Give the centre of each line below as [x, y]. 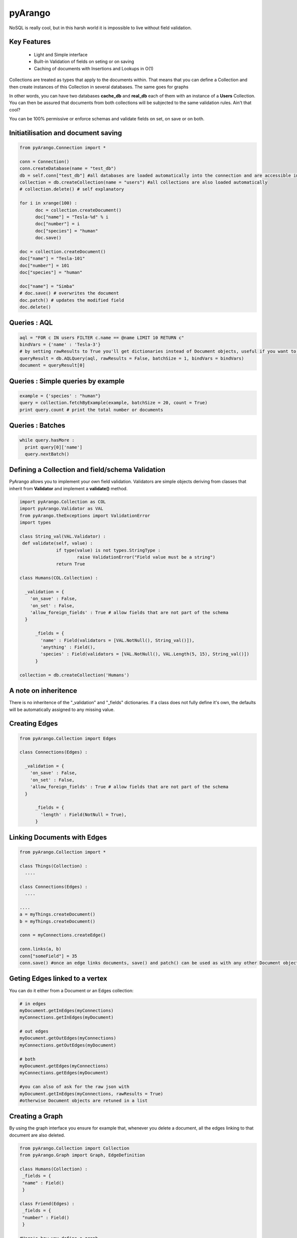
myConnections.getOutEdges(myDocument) [68, 1045]
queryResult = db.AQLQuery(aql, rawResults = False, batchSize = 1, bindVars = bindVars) [132, 358]
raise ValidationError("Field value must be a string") [146, 557]
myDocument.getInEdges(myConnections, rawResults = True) [91, 1094]
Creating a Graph [36, 1116]
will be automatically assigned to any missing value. [62, 709]
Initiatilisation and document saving [66, 133]
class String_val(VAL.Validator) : [63, 536]
